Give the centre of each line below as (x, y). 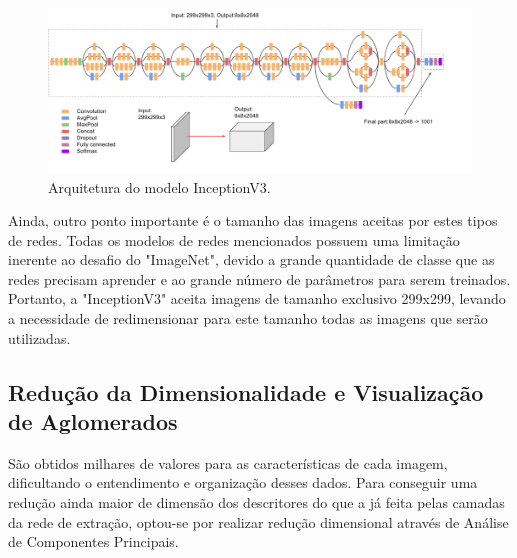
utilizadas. (39, 337)
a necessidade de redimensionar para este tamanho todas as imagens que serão (248, 318)
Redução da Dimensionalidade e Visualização (246, 391)
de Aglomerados (93, 421)
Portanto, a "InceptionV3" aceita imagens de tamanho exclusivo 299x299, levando (257, 298)
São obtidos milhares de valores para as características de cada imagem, (228, 462)
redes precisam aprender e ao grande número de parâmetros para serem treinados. (259, 278)
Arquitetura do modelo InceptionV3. (159, 186)
